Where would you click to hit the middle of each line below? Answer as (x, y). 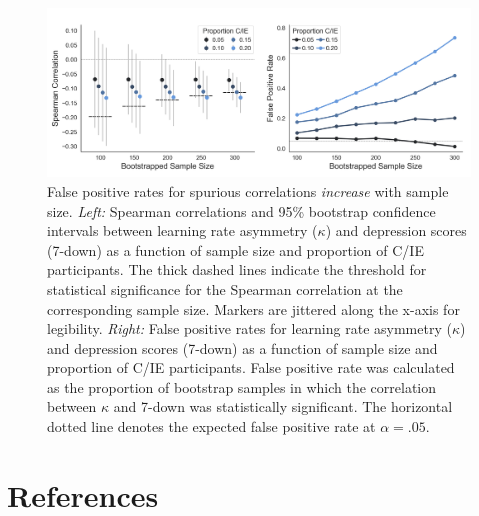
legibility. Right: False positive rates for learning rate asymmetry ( (249, 328)
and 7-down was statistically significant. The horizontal (283, 406)
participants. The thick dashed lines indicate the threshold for (237, 269)
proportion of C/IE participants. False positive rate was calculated (251, 367)
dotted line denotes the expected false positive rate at (211, 426)
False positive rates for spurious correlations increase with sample (248, 190)
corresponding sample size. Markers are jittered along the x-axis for (253, 308)
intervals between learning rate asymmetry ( (182, 230)
